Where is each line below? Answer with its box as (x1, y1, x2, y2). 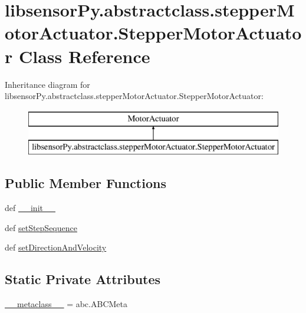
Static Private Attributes (5, 270, 161, 288)
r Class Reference (5, 44, 150, 68)
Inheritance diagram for (5, 78, 90, 90)
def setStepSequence (5, 221, 77, 233)
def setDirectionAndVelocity (5, 241, 107, 253)
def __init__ (5, 202, 55, 214)
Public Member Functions (5, 174, 166, 192)
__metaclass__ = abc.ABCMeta (5, 298, 127, 310)
